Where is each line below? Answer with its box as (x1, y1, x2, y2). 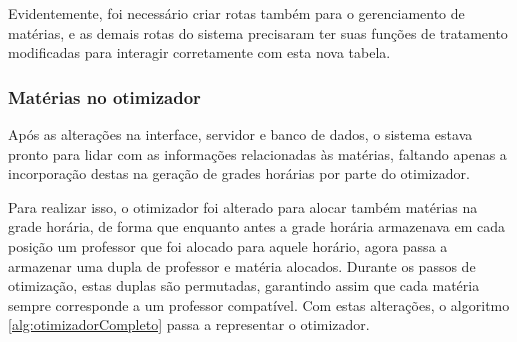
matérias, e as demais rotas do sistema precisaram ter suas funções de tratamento (8, 22, 508, 43)
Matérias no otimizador (8, 84, 201, 109)
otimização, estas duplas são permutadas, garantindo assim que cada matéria (8, 275, 480, 296)
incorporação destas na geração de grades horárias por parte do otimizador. (8, 163, 470, 184)
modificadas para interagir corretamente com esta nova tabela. (8, 42, 391, 63)
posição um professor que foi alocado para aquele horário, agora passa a (8, 235, 448, 256)
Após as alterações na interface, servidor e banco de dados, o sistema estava (8, 124, 473, 144)
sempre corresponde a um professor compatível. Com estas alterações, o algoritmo (8, 294, 510, 315)
